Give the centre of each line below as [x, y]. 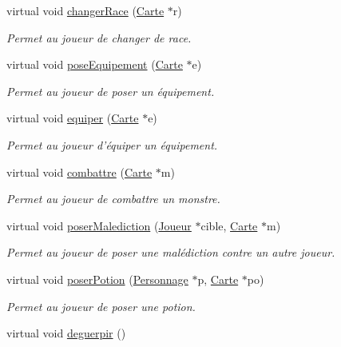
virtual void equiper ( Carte [73, 118]
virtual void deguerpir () [66, 333]
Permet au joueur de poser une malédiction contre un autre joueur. [171, 252]
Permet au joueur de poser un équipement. [111, 91]
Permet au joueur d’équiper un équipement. [112, 144]
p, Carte [218, 279]
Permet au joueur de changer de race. [99, 37]
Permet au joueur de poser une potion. [101, 306]
